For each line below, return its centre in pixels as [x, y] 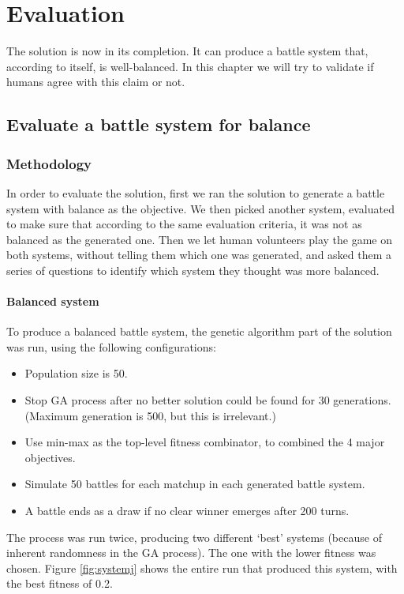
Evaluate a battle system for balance [159, 124]
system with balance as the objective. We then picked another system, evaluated [200, 208]
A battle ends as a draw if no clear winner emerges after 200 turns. [187, 511]
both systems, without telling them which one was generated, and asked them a [199, 255]
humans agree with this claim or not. [96, 82]
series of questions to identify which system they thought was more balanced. [193, 270]
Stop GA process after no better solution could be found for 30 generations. [208, 400]
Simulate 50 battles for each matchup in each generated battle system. [195, 484]
